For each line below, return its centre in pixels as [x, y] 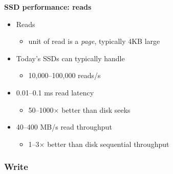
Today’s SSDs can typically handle [70, 58]
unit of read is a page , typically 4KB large [94, 41]
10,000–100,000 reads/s [64, 75]
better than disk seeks [96, 109]
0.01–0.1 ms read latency [55, 92]
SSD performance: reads [48, 7]
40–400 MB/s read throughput [64, 127]
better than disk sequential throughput [108, 144]
